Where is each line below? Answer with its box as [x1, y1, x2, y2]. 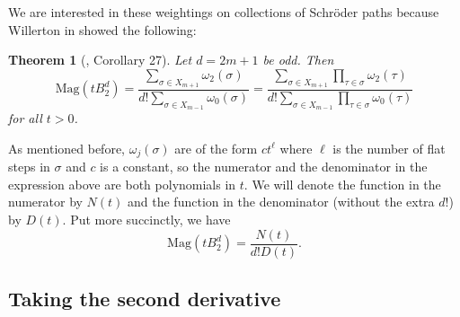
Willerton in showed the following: [8, 20, 197, 39]
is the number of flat [332, 138, 446, 157]
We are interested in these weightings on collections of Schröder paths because [8, 3, 439, 21]
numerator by [8, 192, 83, 211]
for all [8, 109, 42, 128]
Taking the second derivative [8, 285, 281, 313]
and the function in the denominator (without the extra [128, 192, 435, 211]
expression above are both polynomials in [8, 174, 236, 193]
